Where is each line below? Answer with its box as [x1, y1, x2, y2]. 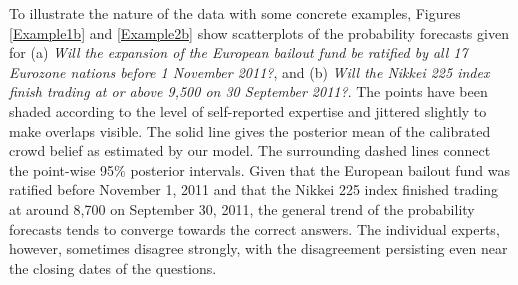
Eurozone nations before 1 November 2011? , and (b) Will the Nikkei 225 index [9, 61, 490, 82]
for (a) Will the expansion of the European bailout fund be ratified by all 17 [9, 42, 468, 63]
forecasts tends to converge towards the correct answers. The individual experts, [9, 218, 500, 239]
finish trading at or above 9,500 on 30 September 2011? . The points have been [9, 81, 488, 102]
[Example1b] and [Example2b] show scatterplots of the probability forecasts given [9, 22, 509, 43]
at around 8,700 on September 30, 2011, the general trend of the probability [9, 198, 475, 219]
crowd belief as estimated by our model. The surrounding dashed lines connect [9, 140, 491, 161]
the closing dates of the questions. [9, 257, 217, 278]
